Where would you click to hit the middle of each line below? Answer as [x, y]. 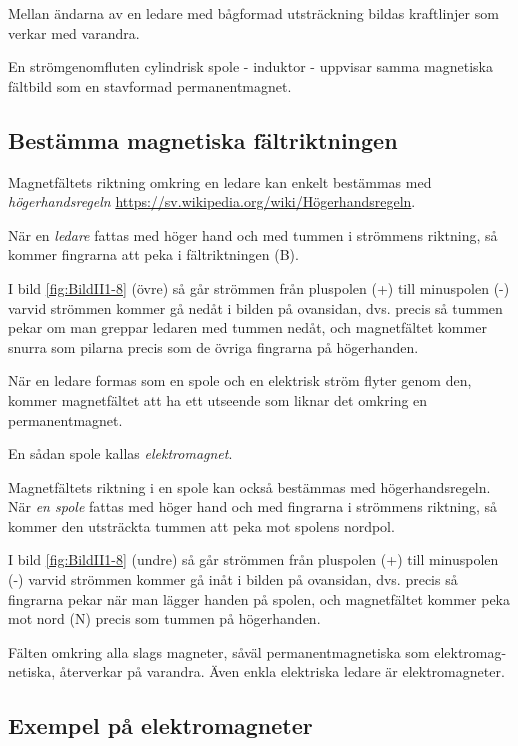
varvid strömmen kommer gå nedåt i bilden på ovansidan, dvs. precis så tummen [255, 307]
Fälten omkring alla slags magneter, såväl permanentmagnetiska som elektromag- [257, 651]
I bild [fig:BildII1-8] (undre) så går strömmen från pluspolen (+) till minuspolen [253, 559]
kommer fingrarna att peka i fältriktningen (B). [153, 254]
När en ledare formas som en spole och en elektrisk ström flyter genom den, [240, 380]
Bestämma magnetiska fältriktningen [203, 139]
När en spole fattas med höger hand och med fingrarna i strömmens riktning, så [253, 506]
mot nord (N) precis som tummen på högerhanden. [164, 618]
